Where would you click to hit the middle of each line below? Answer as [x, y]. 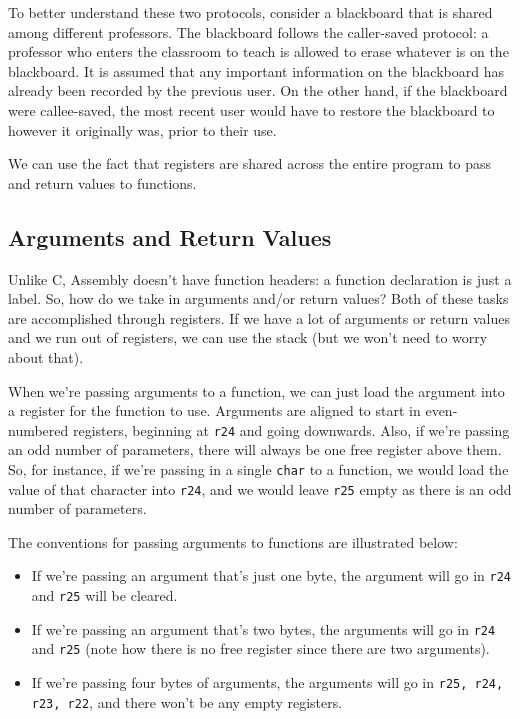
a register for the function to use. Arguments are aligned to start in [214, 410]
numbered [38, 429]
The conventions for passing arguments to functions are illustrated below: [233, 541]
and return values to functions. [102, 182]
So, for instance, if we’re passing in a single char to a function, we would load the [258, 468]
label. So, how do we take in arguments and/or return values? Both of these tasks [258, 298]
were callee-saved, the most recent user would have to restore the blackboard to [251, 109]
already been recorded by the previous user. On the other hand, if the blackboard [258, 90]
